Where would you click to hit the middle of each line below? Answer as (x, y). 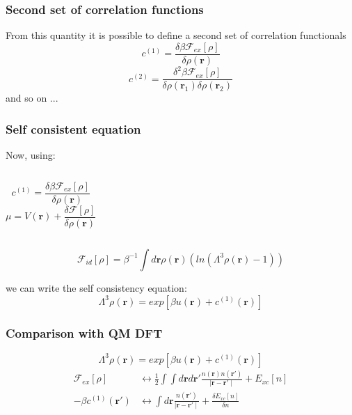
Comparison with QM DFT (84, 333)
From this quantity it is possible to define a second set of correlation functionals (176, 35)
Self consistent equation (73, 128)
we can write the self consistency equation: (96, 287)
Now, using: (31, 155)
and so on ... (32, 98)
